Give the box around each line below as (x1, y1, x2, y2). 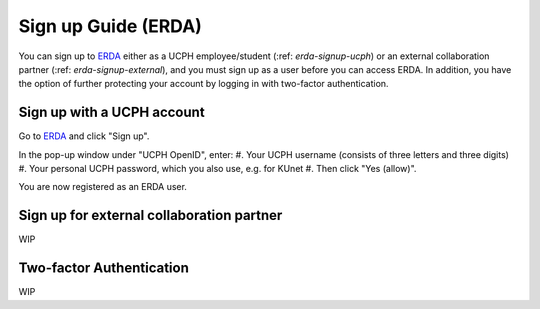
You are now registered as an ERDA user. (18, 181, 187, 193)
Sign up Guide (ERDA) (18, 15, 202, 37)
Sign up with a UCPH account (18, 104, 205, 121)
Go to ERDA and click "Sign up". (18, 130, 150, 142)
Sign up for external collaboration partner (18, 207, 283, 224)
